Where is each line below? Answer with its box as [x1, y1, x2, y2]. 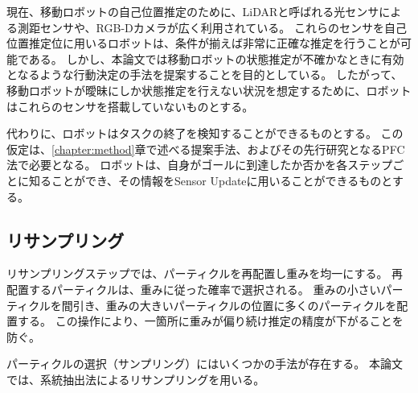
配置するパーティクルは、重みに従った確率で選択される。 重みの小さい [6, 280, 381, 297]
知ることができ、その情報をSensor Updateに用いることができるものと [28, 172, 392, 188]
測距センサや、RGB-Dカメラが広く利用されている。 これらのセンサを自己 [17, 19, 407, 35]
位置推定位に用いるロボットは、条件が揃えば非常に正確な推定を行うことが [6, 35, 400, 52]
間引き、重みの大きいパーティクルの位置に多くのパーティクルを [61, 296, 397, 313]
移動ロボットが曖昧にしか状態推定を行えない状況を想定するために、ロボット [6, 81, 412, 98]
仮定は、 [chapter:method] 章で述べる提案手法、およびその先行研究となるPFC [6, 140, 405, 157]
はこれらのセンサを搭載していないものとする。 [6, 97, 254, 114]
